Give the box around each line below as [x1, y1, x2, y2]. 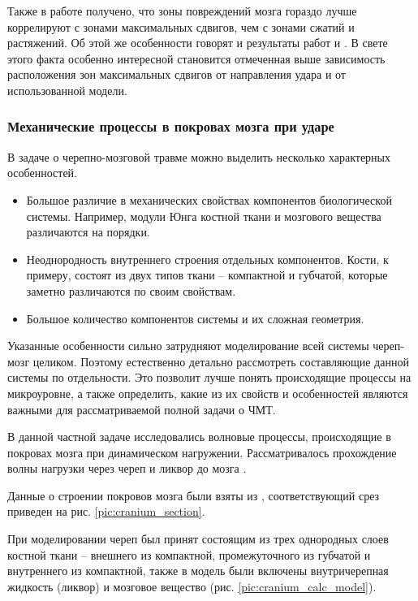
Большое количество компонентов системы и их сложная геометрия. [26, 309, 364, 326]
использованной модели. [7, 81, 127, 98]
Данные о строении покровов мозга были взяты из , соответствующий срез [7, 486, 380, 504]
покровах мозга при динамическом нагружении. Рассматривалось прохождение [7, 443, 397, 460]
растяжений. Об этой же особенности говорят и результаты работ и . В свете [7, 34, 388, 51]
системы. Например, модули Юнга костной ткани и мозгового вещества [26, 207, 381, 224]
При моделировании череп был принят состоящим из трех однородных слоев [7, 530, 389, 547]
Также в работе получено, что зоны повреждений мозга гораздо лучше [7, 2, 357, 19]
